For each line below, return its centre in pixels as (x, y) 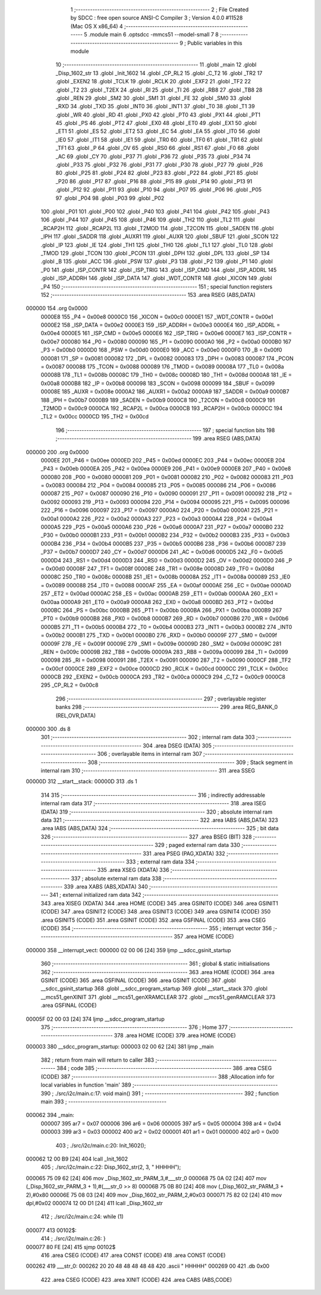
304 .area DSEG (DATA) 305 (177, 745)
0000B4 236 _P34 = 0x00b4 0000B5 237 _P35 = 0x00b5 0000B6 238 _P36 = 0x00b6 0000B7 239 (163, 543)
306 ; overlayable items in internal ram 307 (150, 754)
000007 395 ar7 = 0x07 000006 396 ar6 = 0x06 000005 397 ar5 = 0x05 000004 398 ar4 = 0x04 (161, 1123)
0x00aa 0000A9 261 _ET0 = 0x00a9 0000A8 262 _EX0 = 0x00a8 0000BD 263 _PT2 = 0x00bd (157, 602)
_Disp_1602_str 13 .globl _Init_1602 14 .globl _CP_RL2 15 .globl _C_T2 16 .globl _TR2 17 (159, 73)
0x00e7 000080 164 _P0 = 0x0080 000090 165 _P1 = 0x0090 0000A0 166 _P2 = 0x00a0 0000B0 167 (166, 342)
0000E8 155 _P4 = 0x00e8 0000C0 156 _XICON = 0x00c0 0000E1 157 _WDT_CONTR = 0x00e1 (157, 317)
